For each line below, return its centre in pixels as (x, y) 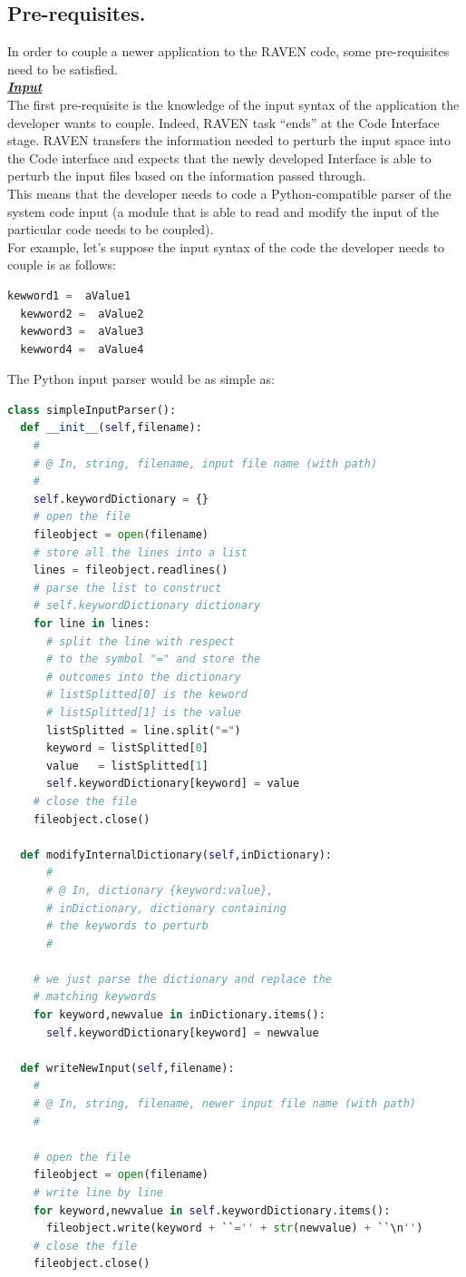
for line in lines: (92, 624)
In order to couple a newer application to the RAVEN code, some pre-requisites (228, 51)
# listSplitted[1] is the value (143, 712)
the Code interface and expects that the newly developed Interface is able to (219, 157)
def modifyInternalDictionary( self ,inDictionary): (176, 855)
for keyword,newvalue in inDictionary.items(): (179, 1015)
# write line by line (98, 1193)
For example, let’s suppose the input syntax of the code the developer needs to (226, 246)
